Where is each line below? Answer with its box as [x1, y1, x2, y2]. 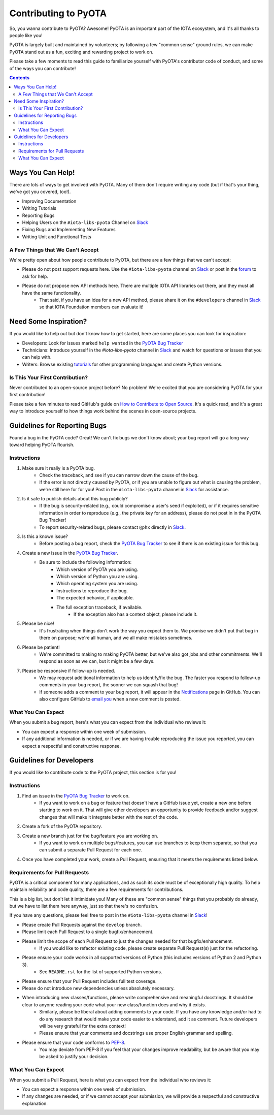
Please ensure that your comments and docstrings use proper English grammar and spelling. [39, 1030, 233, 1036]
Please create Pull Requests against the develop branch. [22, 921, 142, 928]
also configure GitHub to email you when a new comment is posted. [39, 696, 181, 702]
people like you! [9, 32, 43, 38]
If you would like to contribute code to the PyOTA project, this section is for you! [9, 770, 177, 776]
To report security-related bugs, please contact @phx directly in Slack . [39, 524, 186, 530]
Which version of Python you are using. [56, 574, 139, 579]
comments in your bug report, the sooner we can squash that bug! [39, 682, 178, 688]
